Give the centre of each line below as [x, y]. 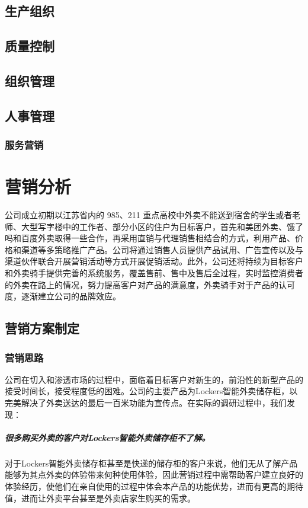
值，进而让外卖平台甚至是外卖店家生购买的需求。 [100, 498]
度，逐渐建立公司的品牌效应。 [63, 296]
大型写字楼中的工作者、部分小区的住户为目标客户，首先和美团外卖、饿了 [162, 226]
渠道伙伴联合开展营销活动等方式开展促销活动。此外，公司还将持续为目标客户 [154, 261]
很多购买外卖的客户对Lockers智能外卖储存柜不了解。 [108, 437]
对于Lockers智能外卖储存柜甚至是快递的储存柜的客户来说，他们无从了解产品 [151, 463]
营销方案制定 [42, 328]
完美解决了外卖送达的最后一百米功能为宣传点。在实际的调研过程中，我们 [146, 403]
